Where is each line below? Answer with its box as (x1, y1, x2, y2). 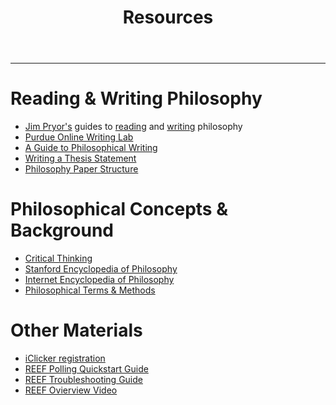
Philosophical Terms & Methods (24, 284, 156, 296)
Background (10, 219, 114, 242)
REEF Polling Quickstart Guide (24, 363, 149, 375)
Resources (122, 6, 214, 29)
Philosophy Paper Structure (24, 163, 139, 175)
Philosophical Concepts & (10, 198, 228, 221)
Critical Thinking (24, 252, 93, 265)
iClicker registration (24, 352, 106, 364)
